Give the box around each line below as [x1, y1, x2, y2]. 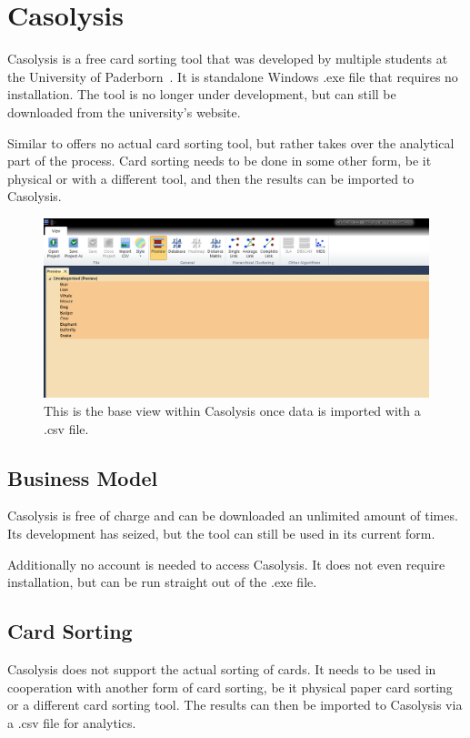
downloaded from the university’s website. [7, 102, 241, 121]
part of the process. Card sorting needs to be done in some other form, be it [7, 151, 432, 170]
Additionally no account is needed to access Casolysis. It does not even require [7, 554, 445, 573]
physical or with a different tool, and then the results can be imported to [7, 168, 415, 187]
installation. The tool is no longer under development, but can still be [7, 85, 396, 104]
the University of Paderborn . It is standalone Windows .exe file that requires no [7, 66, 458, 86]
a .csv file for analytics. [7, 713, 136, 732]
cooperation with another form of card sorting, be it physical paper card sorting [7, 677, 453, 696]
